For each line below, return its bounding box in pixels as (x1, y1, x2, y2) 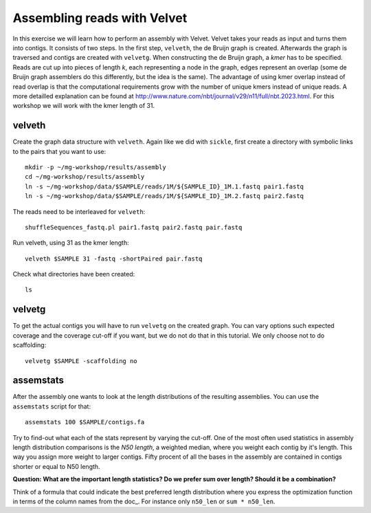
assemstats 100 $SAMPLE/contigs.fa (25, 418, 145, 426)
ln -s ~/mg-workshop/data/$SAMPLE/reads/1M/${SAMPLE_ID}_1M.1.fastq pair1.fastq (25, 182, 304, 190)
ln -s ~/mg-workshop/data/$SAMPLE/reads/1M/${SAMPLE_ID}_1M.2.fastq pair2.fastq (25, 193, 304, 200)
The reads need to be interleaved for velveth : (12, 207, 146, 216)
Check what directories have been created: (12, 270, 135, 279)
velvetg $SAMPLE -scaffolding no (25, 357, 137, 364)
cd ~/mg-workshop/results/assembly (25, 173, 145, 181)
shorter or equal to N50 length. (12, 462, 100, 470)
